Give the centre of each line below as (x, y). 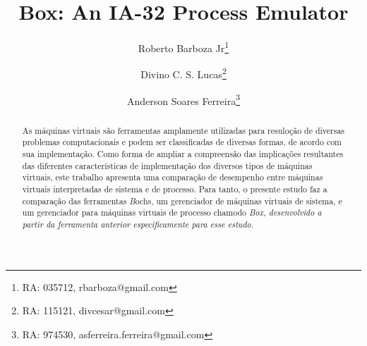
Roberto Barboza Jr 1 (183, 47)
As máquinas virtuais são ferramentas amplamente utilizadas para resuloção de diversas (183, 130)
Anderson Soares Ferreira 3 (183, 99)
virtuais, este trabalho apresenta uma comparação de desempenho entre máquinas (173, 177)
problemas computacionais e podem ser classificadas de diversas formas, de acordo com (182, 142)
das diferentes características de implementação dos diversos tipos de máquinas (167, 165)
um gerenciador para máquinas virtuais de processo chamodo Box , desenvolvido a (172, 212)
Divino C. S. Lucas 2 (183, 73)
